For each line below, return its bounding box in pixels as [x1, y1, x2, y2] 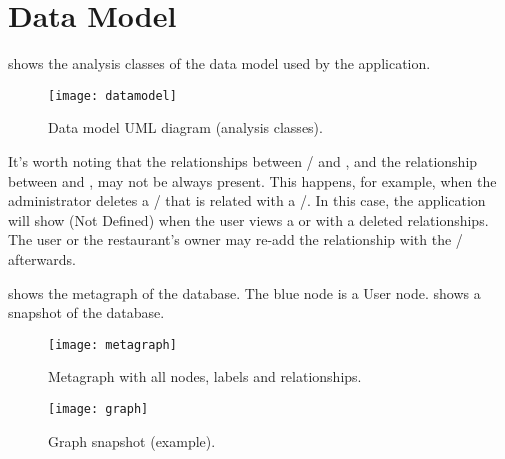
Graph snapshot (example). [48, 430, 216, 451]
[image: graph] [48, 401, 149, 416]
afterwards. [8, 248, 76, 269]
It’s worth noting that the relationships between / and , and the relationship [8, 150, 478, 171]
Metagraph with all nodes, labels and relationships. [48, 366, 362, 387]
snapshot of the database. [8, 302, 165, 323]
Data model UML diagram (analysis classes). [48, 117, 323, 138]
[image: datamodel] [48, 88, 177, 103]
